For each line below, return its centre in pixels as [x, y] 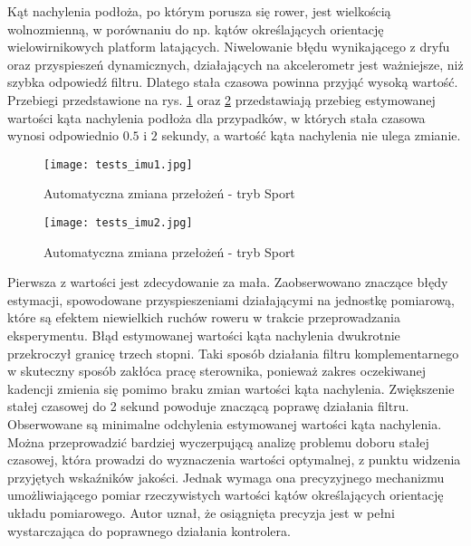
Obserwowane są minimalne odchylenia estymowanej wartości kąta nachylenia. [225, 424]
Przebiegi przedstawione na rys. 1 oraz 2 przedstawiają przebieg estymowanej [221, 99]
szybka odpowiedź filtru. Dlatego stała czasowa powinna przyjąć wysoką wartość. [233, 82]
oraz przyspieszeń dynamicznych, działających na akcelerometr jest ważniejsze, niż [235, 64]
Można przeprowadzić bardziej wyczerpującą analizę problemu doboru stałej [218, 441]
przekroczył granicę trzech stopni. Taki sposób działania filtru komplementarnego [233, 353]
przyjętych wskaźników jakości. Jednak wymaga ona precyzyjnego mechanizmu [226, 477]
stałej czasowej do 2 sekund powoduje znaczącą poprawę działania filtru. [208, 406]
